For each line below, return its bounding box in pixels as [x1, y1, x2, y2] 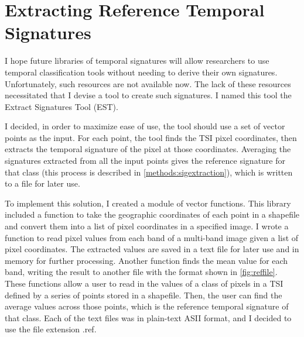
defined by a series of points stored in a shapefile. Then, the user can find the [5, 288, 282, 301]
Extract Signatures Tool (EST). [5, 100, 118, 112]
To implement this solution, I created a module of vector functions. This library [5, 197, 291, 209]
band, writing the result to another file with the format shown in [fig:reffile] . [5, 266, 278, 278]
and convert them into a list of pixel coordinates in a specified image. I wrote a [5, 220, 289, 232]
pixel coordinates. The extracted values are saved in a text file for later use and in [5, 243, 299, 255]
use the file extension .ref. [5, 323, 97, 335]
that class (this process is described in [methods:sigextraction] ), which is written [5, 166, 293, 178]
